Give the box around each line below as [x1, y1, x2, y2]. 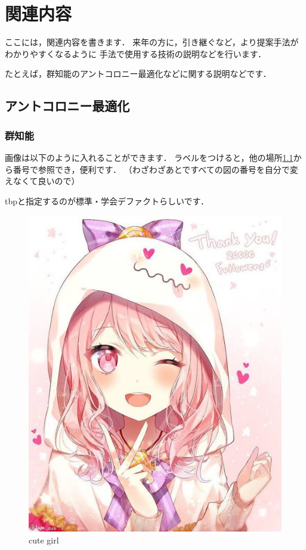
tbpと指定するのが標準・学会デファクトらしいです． [5, 194, 209, 207]
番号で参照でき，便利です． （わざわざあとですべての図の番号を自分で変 [13, 163, 298, 175]
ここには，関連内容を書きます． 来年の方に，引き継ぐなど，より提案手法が [5, 36, 299, 48]
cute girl [29, 533, 59, 546]
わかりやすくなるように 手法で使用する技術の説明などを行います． [5, 47, 267, 60]
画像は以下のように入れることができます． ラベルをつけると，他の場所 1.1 [5, 151, 293, 163]
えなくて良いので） [5, 175, 80, 187]
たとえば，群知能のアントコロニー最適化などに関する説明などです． [5, 67, 271, 80]
